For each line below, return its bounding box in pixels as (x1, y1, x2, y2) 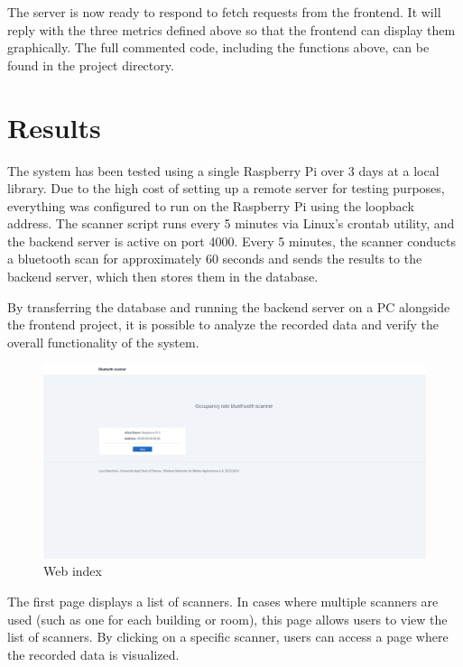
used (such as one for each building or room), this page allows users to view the (7, 609, 448, 628)
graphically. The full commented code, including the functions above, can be (7, 38, 430, 57)
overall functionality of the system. (7, 332, 199, 351)
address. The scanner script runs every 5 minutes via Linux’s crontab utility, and (7, 214, 455, 233)
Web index (43, 561, 102, 580)
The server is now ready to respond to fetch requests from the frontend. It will (7, 3, 441, 21)
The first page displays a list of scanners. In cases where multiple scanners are (7, 591, 439, 610)
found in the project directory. (7, 55, 174, 74)
